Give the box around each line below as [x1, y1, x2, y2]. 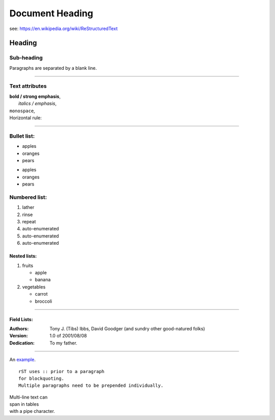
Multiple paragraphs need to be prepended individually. [18, 383, 164, 388]
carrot [35, 291, 48, 297]
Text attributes [9, 83, 47, 90]
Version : [9, 333, 28, 339]
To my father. [49, 339, 77, 346]
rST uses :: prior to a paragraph [18, 369, 104, 374]
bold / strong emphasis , [9, 93, 61, 99]
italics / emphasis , [18, 100, 57, 107]
